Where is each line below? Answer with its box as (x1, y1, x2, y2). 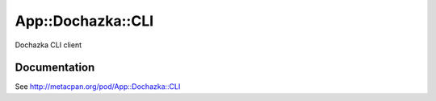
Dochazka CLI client (15, 40, 82, 50)
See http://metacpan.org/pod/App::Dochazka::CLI (15, 82, 181, 91)
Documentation (15, 61, 95, 75)
